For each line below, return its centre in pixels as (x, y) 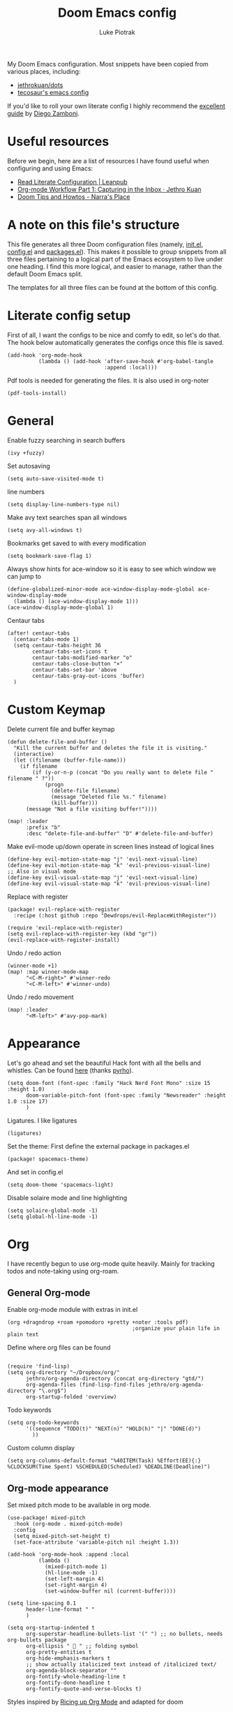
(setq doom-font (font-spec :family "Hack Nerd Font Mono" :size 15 (109, 1083)
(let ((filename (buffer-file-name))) (70, 760)
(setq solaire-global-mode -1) (53, 1210)
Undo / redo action (34, 953)
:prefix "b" (43, 827)
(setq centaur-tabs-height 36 (57, 645)
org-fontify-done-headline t (68, 1683)
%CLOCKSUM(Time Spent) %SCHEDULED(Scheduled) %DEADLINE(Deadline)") (109, 1467)
